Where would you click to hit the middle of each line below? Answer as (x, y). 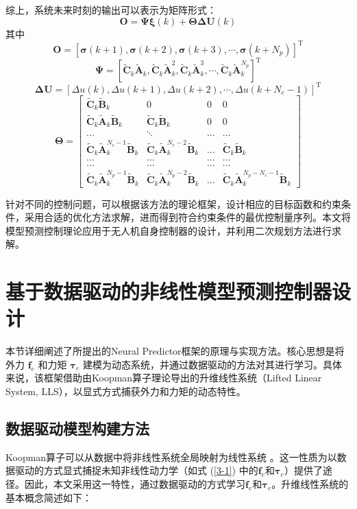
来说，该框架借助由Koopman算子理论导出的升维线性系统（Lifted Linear (164, 378)
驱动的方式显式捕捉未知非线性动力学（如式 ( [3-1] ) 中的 (136, 470)
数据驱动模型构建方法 (77, 428)
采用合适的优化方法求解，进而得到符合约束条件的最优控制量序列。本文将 (187, 217)
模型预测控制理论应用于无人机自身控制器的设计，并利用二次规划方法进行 (169, 230)
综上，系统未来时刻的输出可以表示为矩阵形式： (111, 10)
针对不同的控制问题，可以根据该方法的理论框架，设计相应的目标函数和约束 (173, 203)
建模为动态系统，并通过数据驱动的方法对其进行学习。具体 (212, 364)
